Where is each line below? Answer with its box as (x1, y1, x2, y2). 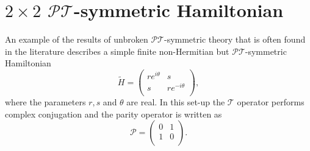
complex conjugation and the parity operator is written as (5, 107, 222, 120)
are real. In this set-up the (126, 96, 225, 108)
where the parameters (5, 96, 86, 108)
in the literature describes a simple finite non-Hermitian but (5, 44, 229, 57)
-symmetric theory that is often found (164, 33, 306, 46)
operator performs (237, 96, 305, 108)
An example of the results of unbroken (5, 33, 148, 46)
